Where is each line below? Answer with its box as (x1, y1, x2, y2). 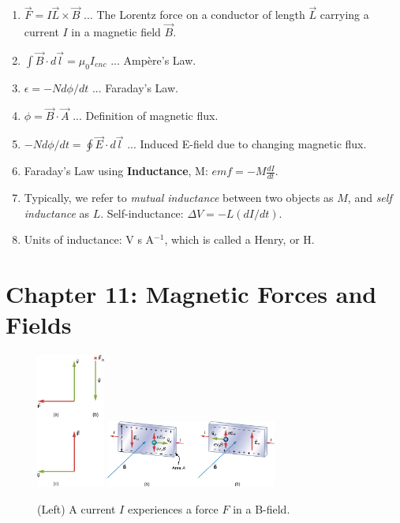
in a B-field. (233, 500, 290, 517)
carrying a (320, 6, 369, 23)
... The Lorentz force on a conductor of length (84, 6, 305, 23)
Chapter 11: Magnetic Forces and (6, 278, 377, 310)
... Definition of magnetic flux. (73, 107, 219, 124)
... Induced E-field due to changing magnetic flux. (127, 136, 367, 152)
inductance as (24, 204, 90, 221)
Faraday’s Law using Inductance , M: (24, 163, 208, 179)
